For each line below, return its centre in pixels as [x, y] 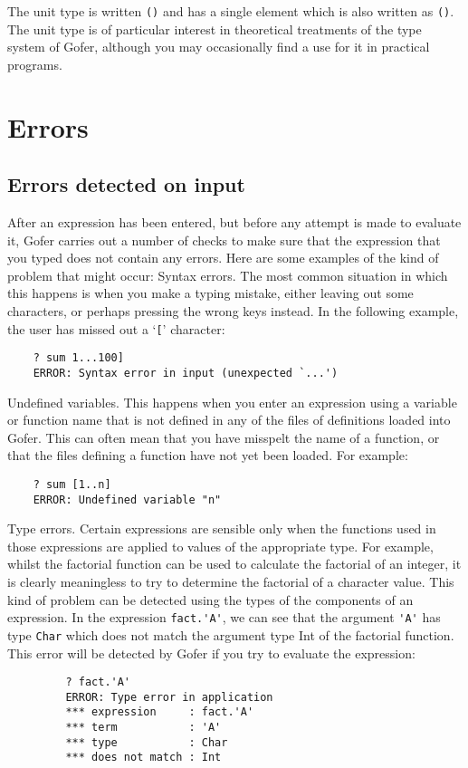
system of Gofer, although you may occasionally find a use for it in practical [219, 47]
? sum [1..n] [72, 484]
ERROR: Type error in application [169, 697]
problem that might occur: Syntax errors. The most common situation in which [228, 275]
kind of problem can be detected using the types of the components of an [210, 599]
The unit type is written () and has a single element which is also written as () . [231, 11]
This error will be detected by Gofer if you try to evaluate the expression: [211, 653]
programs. [35, 64]
